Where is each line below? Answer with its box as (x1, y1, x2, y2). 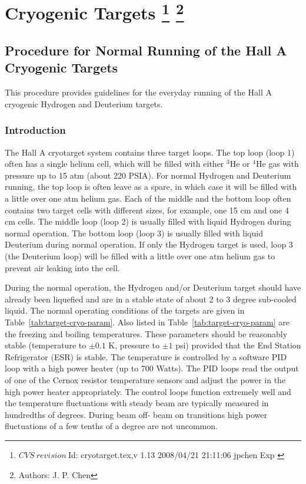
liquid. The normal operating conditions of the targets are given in (5, 304, 245, 317)
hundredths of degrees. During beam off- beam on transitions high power (5, 408, 267, 420)
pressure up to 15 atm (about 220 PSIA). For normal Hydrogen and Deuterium (5, 169, 291, 181)
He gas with (255, 157, 299, 170)
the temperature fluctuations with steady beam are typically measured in (5, 397, 269, 409)
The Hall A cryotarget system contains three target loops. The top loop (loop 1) (5, 146, 295, 158)
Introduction (5, 123, 66, 137)
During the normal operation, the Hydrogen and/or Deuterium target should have (5, 281, 301, 294)
